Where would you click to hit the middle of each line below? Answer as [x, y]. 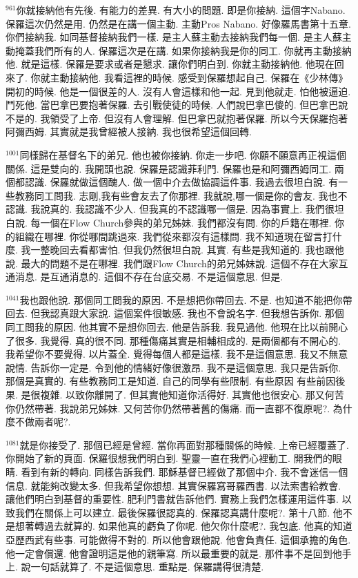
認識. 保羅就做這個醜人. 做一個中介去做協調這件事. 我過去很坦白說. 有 [181, 182]
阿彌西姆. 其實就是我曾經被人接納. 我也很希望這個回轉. [129, 132]
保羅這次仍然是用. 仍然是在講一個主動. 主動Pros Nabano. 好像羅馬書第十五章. [178, 23]
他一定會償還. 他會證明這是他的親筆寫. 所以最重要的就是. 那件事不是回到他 [174, 553]
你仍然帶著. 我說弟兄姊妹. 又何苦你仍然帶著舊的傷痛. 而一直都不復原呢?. [168, 408]
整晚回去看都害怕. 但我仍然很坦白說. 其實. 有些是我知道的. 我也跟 [187, 250]
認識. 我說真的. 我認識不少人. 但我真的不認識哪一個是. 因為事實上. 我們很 [170, 209]
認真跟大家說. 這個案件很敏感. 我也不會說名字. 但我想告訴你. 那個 [197, 313]
